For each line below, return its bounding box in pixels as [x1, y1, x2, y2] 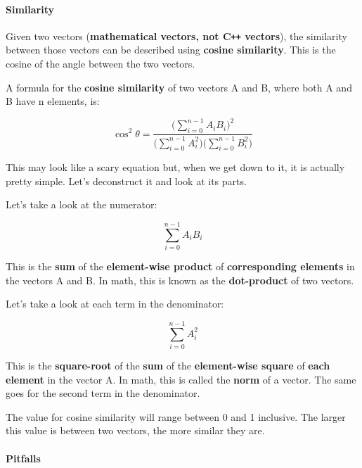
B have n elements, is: [6, 94, 100, 108]
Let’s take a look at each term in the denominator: [6, 296, 224, 311]
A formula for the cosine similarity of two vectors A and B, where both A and [6, 80, 352, 94]
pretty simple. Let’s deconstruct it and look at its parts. [6, 173, 247, 188]
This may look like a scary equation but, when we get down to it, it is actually [6, 160, 345, 175]
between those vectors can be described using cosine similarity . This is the [6, 42, 336, 57]
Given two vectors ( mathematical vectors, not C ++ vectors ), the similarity [6, 28, 347, 43]
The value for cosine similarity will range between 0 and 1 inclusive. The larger [6, 409, 346, 424]
